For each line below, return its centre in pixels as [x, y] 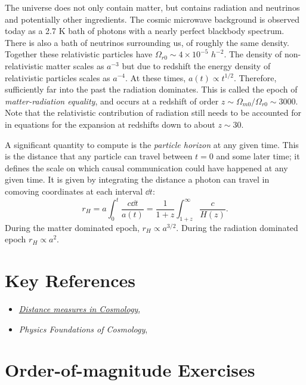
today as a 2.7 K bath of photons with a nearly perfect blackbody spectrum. [145, 31]
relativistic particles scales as [58, 77]
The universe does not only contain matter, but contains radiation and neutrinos [152, 7]
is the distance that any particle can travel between [99, 156]
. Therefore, [255, 77]
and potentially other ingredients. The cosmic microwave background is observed [152, 19]
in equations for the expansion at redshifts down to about [110, 124]
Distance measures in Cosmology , [80, 309]
